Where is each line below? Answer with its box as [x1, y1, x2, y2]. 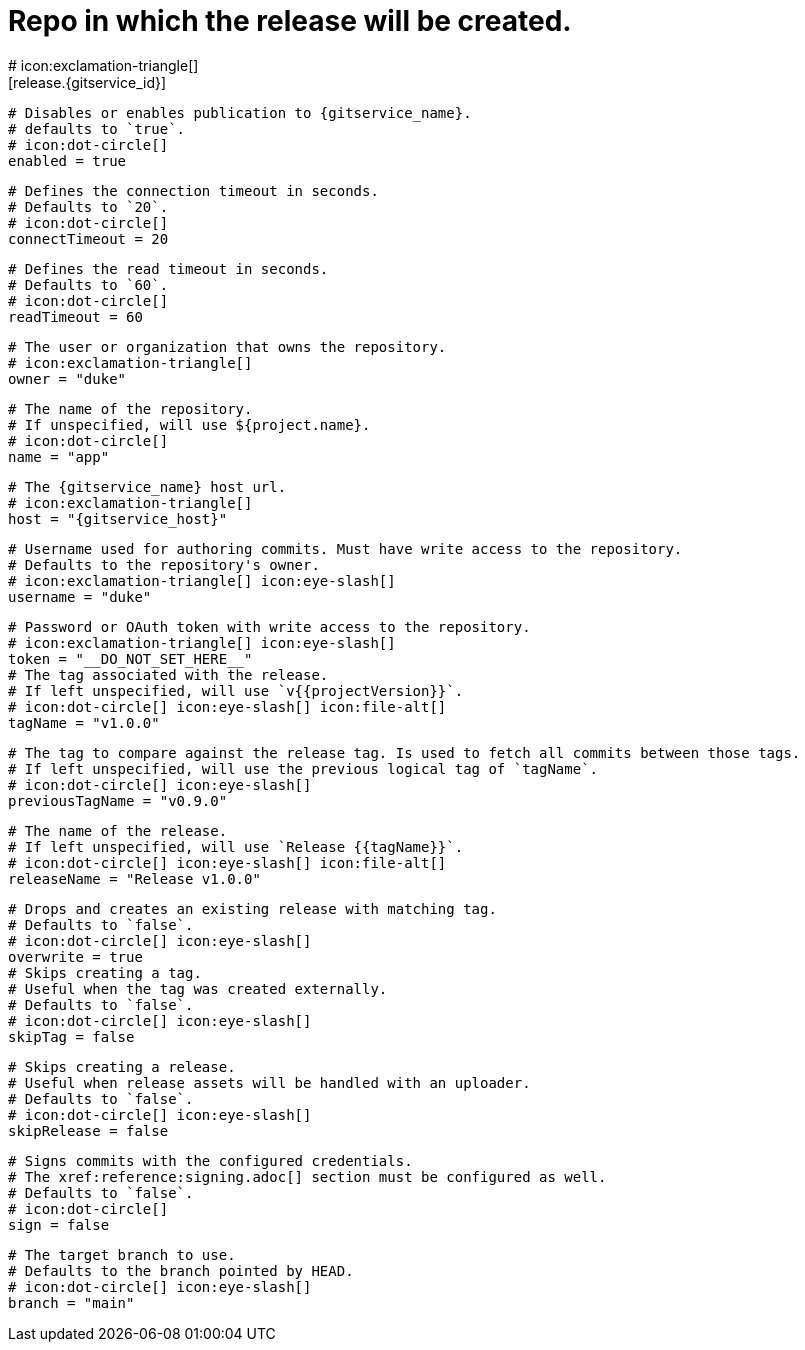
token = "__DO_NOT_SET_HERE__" [8, 650, 253, 667]
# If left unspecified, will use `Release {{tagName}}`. [8, 838, 464, 855]
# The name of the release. [8, 822, 228, 839]
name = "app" [8, 448, 110, 465]
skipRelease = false [8, 1122, 169, 1139]
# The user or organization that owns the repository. [8, 338, 447, 355]
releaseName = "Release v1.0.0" [8, 870, 261, 887]
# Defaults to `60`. [8, 276, 169, 293]
